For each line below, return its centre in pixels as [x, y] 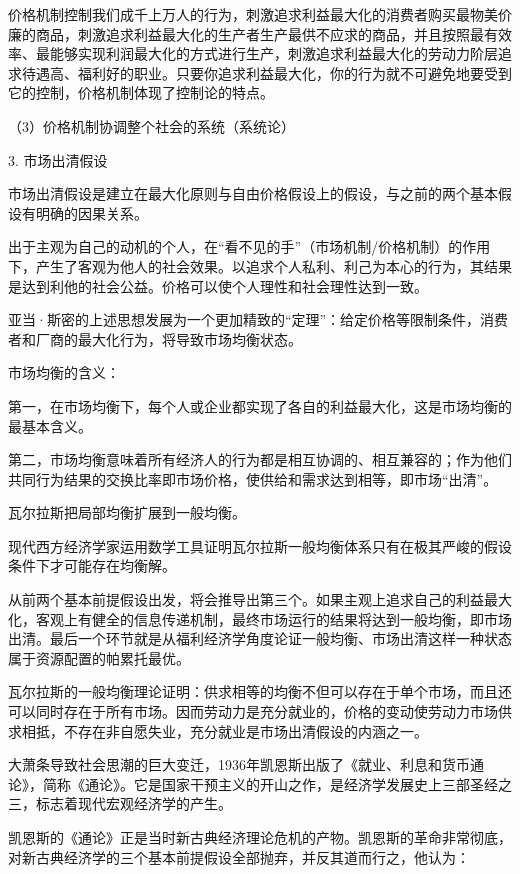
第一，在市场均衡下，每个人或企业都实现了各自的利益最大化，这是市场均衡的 [260, 405]
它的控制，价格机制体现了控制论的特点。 [141, 92]
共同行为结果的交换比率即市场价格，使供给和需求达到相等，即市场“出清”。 [253, 478]
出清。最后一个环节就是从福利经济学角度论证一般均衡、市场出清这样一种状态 [260, 638]
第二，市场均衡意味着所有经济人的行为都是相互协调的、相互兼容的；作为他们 [260, 459]
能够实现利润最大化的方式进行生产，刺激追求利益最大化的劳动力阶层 [273, 53]
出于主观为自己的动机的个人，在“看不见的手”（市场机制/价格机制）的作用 [249, 246]
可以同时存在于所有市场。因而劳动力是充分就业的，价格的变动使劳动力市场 [253, 711]
